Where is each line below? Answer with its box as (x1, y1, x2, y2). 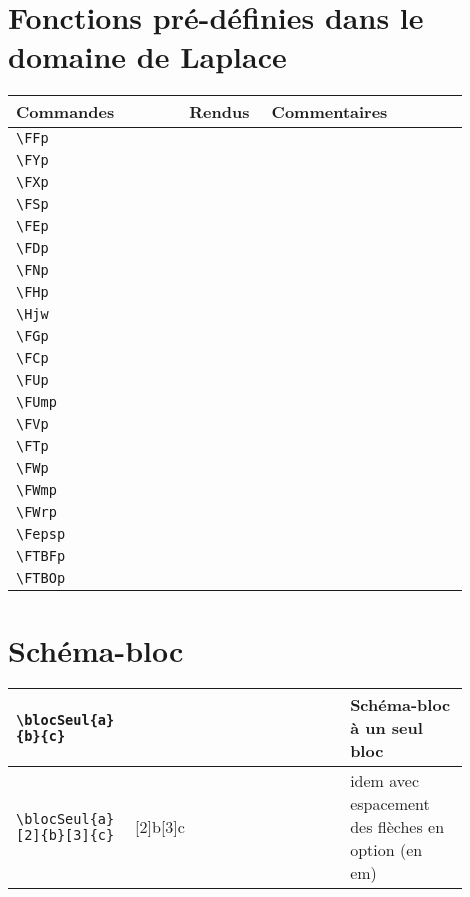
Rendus (189, 100, 250, 124)
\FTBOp (16, 570, 66, 587)
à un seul (350, 716, 423, 740)
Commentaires (271, 100, 388, 124)
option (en (350, 838, 423, 862)
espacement (350, 792, 430, 816)
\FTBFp (16, 548, 66, 565)
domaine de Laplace (8, 36, 287, 77)
